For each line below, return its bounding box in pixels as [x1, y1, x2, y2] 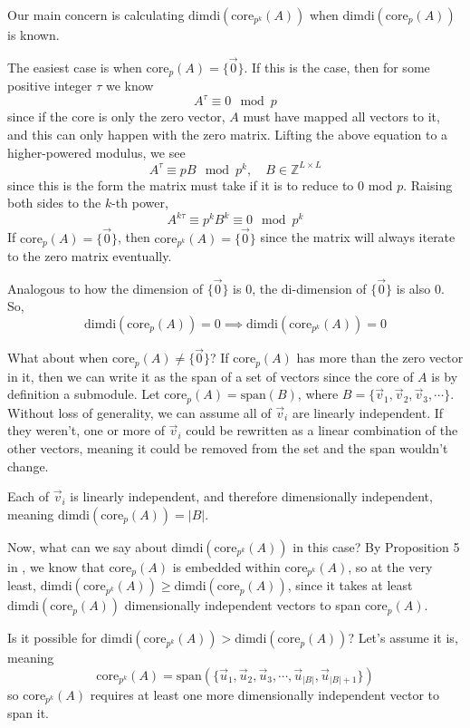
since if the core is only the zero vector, [7, 107, 225, 126]
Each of [7, 487, 50, 506]
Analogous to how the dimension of [7, 278, 203, 297]
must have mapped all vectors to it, [243, 107, 440, 126]
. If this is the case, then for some [244, 57, 430, 76]
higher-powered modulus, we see [7, 142, 186, 161]
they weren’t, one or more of [7, 421, 165, 440]
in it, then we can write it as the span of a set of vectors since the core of [7, 366, 414, 385]
